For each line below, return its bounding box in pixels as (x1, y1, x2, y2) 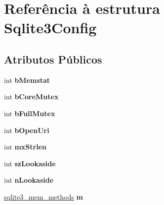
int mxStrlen (4, 141, 46, 152)
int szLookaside (4, 158, 56, 168)
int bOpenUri (4, 125, 49, 135)
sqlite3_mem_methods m (4, 191, 83, 202)
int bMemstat (4, 74, 50, 85)
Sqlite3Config (4, 17, 97, 38)
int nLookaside (4, 175, 54, 185)
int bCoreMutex (4, 91, 59, 102)
